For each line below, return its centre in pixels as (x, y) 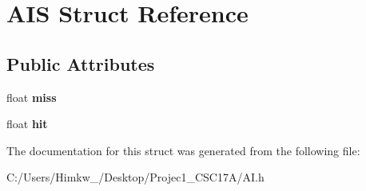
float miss (32, 97)
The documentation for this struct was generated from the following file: (183, 150)
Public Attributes (81, 63)
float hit (27, 124)
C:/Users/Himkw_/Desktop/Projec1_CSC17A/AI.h (135, 177)
